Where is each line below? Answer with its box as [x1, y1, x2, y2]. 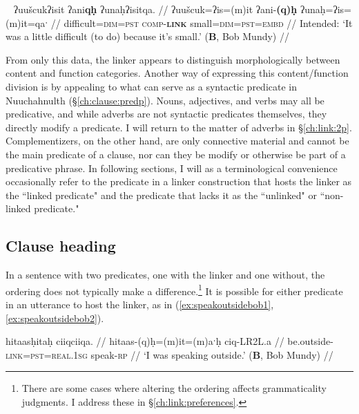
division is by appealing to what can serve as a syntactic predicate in [6, 79, 298, 93]
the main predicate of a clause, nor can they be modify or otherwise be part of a [6, 147, 346, 161]
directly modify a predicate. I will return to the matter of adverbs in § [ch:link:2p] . [6, 120, 352, 134]
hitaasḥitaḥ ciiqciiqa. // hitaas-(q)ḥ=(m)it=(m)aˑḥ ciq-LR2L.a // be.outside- [6, 334, 333, 348]
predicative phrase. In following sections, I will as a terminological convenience [6, 160, 338, 175]
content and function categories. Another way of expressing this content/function [6, 66, 349, 80]
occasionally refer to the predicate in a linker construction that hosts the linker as [6, 174, 352, 189]
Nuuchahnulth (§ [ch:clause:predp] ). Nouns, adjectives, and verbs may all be [6, 93, 324, 107]
